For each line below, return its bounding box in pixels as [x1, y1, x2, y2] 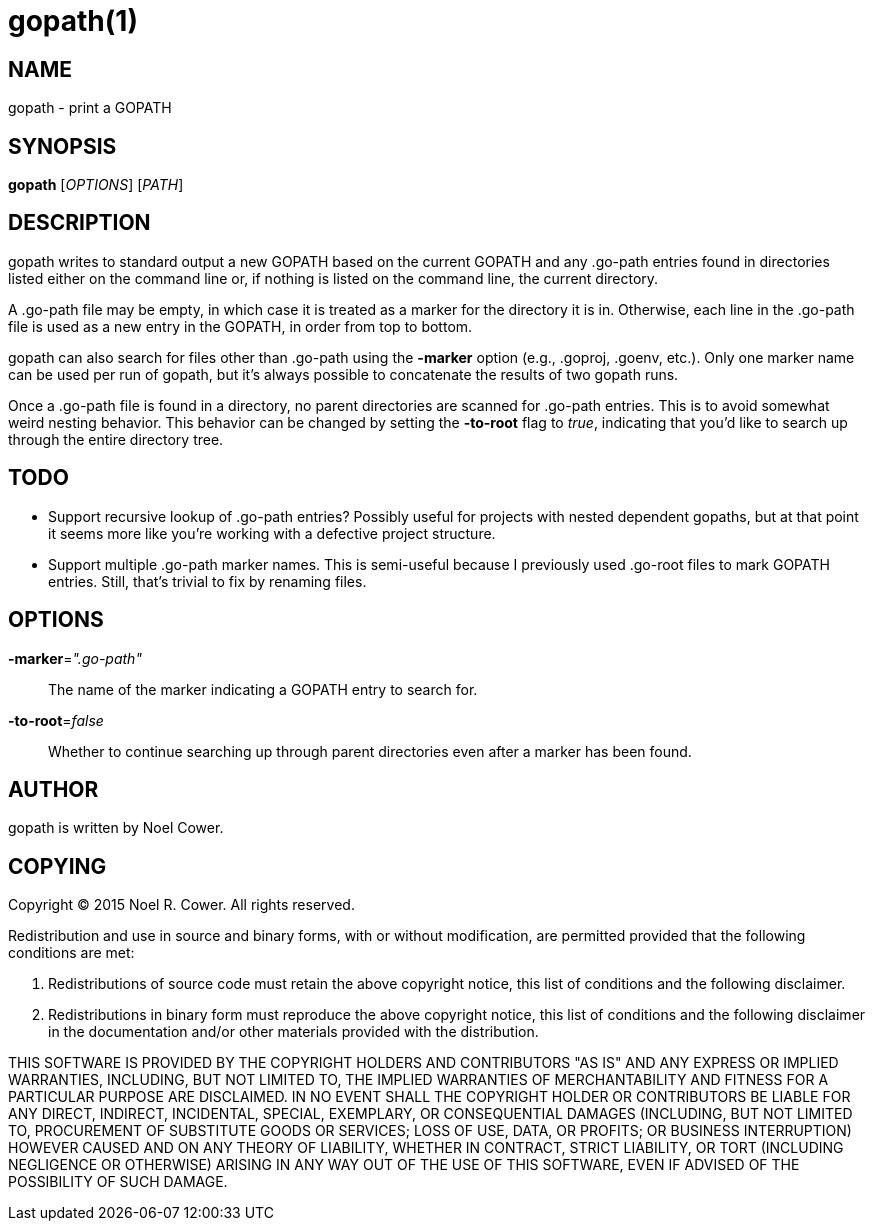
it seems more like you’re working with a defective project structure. [48, 524, 496, 542]
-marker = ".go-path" [8, 649, 142, 667]
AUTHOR [8, 776, 99, 802]
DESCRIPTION [8, 210, 151, 236]
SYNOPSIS [8, 133, 117, 159]
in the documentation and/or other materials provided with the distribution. [48, 1023, 539, 1041]
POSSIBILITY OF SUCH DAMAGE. [8, 1173, 228, 1191]
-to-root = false [8, 711, 104, 729]
